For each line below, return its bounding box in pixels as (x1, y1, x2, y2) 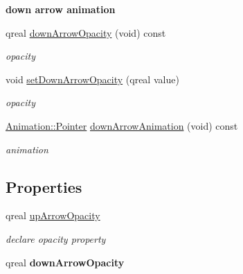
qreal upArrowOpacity (6, 208, 100, 223)
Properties (6, 175, 82, 197)
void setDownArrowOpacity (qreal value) (6, 71, 179, 86)
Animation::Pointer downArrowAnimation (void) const (6, 118, 238, 132)
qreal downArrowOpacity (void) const (6, 25, 166, 40)
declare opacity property (6, 231, 106, 246)
